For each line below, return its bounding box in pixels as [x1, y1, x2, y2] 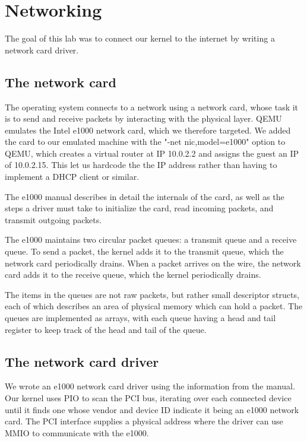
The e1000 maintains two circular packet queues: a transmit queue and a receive [5, 233, 297, 246]
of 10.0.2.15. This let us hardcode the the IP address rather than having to [5, 158, 277, 171]
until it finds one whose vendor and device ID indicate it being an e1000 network [5, 403, 299, 415]
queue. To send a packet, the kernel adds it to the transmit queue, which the [5, 245, 284, 258]
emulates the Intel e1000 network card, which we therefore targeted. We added [5, 123, 291, 136]
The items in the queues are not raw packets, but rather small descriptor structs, [5, 288, 299, 300]
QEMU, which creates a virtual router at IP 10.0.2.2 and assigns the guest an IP [5, 147, 299, 159]
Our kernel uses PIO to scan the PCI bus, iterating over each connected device [5, 392, 292, 404]
